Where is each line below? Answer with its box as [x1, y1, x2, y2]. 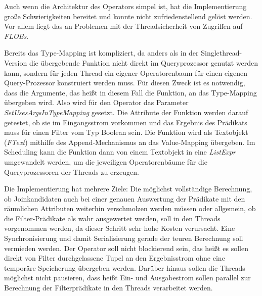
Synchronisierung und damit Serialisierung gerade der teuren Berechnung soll [4, 233, 243, 243]
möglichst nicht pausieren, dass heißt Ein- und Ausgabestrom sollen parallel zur [4, 272, 251, 283]
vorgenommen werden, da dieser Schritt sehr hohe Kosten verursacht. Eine [4, 223, 235, 233]
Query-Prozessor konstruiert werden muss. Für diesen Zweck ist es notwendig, [4, 77, 245, 88]
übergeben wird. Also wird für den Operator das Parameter [4, 97, 189, 108]
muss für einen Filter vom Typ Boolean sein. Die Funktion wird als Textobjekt [4, 127, 248, 137]
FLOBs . [4, 30, 29, 41]
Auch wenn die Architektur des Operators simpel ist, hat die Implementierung [4, 1, 247, 11]
